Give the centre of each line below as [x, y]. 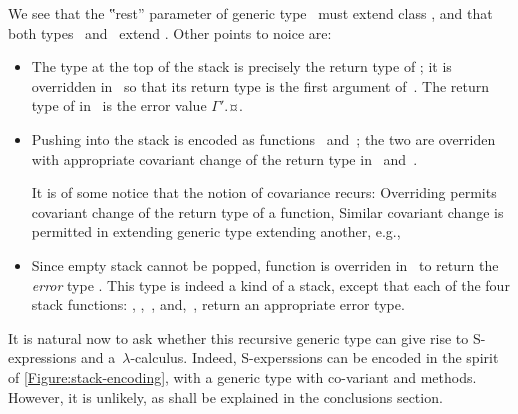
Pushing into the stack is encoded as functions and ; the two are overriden [263, 138]
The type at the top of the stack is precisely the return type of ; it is [241, 66]
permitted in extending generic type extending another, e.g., [216, 231]
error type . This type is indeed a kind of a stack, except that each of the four [270, 284]
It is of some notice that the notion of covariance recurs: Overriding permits [264, 192]
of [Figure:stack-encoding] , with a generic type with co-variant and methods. [242, 376]
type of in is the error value [119, 105]
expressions [42, 357]
